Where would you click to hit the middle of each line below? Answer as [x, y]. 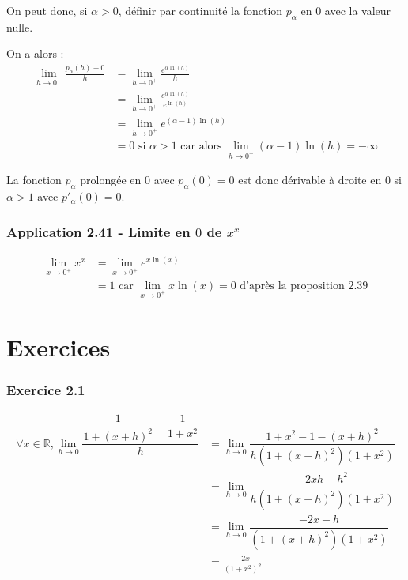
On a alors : [35, 53]
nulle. [20, 26]
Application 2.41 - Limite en [98, 231]
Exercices [59, 346]
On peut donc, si [47, 10]
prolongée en [111, 180]
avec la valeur [358, 10]
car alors [201, 147]
